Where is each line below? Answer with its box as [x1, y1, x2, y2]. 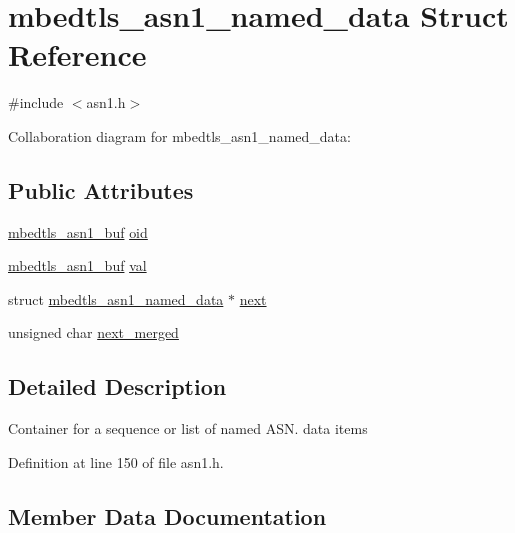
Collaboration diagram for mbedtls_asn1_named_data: [8, 125, 351, 146]
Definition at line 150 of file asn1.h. [8, 451, 224, 472]
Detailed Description [8, 371, 227, 402]
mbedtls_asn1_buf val [8, 255, 147, 276]
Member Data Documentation [8, 500, 327, 531]
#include [8, 92, 64, 113]
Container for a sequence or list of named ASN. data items [8, 418, 368, 439]
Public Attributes [8, 174, 194, 205]
